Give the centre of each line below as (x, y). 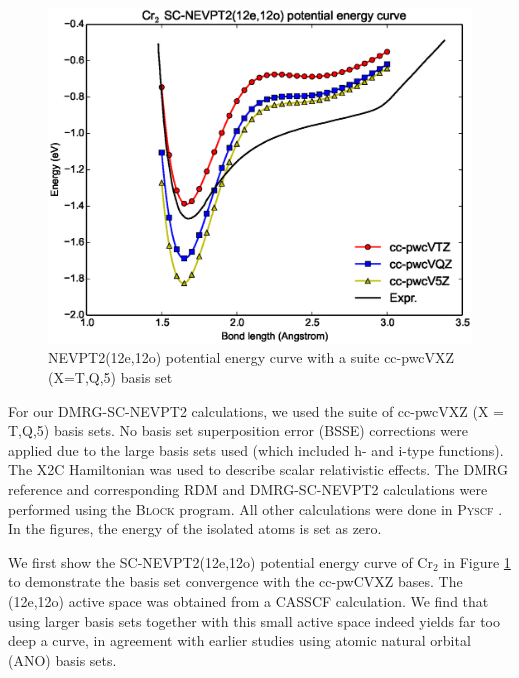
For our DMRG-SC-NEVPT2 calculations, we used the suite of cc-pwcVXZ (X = (256, 410)
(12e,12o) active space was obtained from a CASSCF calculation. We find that (248, 600)
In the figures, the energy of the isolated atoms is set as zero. (195, 528)
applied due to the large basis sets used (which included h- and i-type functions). (256, 449)
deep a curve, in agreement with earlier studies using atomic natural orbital (239, 640)
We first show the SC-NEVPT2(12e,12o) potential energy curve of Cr (220, 561)
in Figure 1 (477, 561)
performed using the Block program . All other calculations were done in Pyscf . (255, 508)
